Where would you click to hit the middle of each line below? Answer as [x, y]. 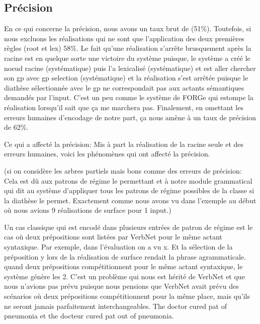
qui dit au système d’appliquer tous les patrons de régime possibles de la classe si [129, 190]
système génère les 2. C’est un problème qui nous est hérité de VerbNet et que [124, 276]
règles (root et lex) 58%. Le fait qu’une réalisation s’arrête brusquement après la [128, 48]
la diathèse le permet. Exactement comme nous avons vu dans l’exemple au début [130, 200]
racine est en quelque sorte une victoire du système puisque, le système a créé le [127, 58]
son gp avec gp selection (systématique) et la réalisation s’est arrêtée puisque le [126, 78]
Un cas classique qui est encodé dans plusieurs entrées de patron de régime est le [128, 227]
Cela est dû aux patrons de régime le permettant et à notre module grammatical [128, 180]
